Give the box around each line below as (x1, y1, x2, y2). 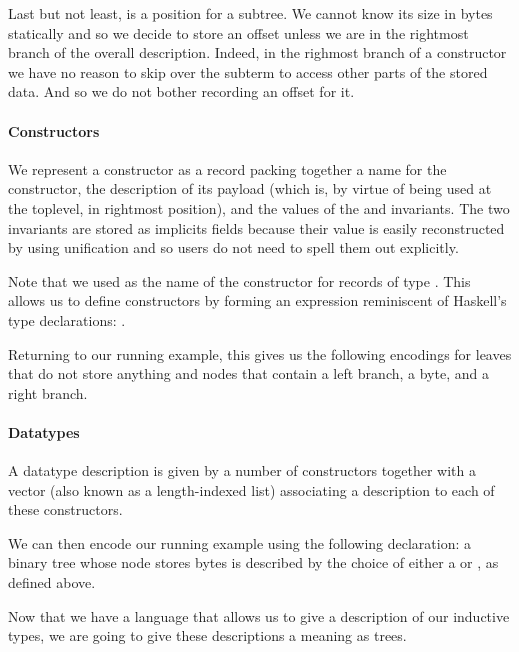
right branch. (8, 382, 88, 403)
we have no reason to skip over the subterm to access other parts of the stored (8, 61, 488, 82)
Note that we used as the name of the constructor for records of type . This (8, 270, 471, 291)
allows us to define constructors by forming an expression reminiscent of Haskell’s (8, 290, 507, 311)
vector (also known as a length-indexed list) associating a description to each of (8, 479, 495, 500)
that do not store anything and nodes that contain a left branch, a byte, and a (8, 363, 489, 384)
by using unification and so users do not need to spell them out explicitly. (8, 237, 459, 258)
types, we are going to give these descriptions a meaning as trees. (8, 625, 407, 646)
